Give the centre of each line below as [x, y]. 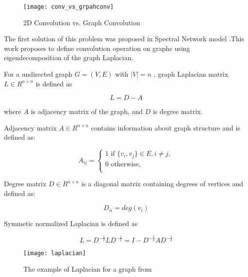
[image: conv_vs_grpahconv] [69, 7]
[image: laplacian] [55, 253]
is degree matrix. [178, 111]
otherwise [125, 164]
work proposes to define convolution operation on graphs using [97, 48]
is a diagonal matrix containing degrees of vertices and [162, 184]
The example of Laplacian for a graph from [88, 269]
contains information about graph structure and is [165, 127]
